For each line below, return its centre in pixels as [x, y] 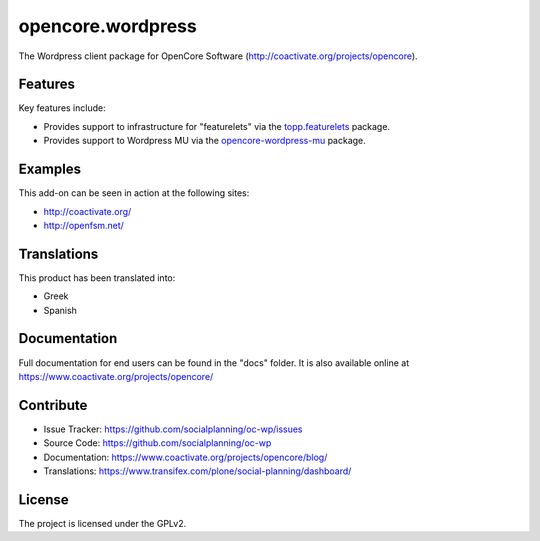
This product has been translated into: [97, 277]
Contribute [53, 405]
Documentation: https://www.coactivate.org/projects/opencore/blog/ [185, 457]
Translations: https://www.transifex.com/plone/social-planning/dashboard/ [197, 471]
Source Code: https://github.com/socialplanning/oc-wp [157, 443]
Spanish [60, 310]
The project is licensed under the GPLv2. [102, 523]
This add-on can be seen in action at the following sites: [134, 193]
